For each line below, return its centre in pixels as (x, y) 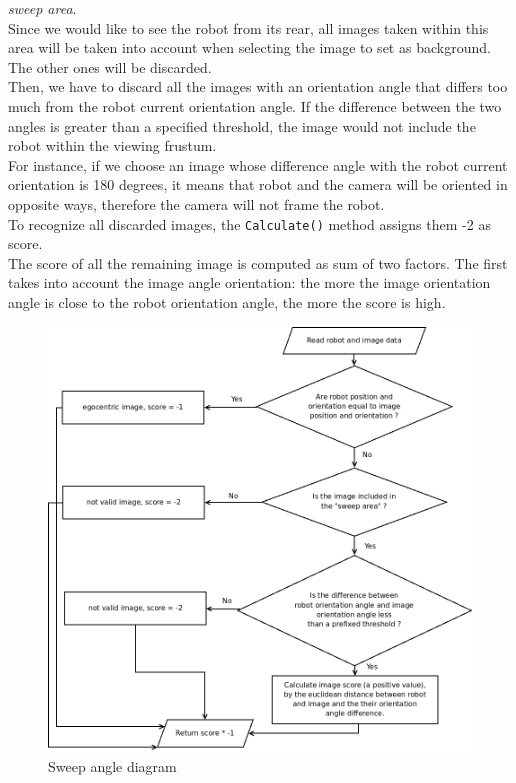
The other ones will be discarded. (110, 66)
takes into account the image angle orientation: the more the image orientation (249, 282)
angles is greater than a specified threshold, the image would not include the (242, 125)
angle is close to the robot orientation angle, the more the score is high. (227, 301)
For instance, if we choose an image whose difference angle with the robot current (258, 164)
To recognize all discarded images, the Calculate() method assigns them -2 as (249, 223)
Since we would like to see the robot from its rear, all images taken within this (248, 27)
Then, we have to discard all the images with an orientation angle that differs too (258, 86)
